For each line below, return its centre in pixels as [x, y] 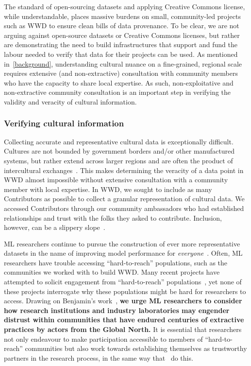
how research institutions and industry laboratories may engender [117, 310]
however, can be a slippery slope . [55, 227]
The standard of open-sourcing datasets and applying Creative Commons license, [125, 6]
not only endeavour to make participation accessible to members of [103, 339]
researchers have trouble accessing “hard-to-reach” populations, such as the [116, 262]
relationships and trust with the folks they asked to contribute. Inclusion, [113, 218]
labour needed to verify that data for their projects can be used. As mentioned [121, 54]
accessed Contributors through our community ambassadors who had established [124, 208]
